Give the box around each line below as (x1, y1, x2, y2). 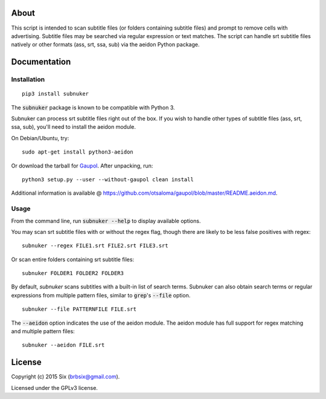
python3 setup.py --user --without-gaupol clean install (22, 176, 194, 183)
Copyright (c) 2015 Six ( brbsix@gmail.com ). (11, 373, 120, 380)
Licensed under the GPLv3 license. (11, 384, 98, 391)
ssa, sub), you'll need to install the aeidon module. (11, 123, 136, 131)
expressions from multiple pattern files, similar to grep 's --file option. (11, 291, 191, 299)
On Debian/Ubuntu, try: (11, 134, 69, 141)
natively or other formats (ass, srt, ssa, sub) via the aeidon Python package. (11, 41, 200, 48)
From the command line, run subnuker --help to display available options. (11, 217, 201, 224)
